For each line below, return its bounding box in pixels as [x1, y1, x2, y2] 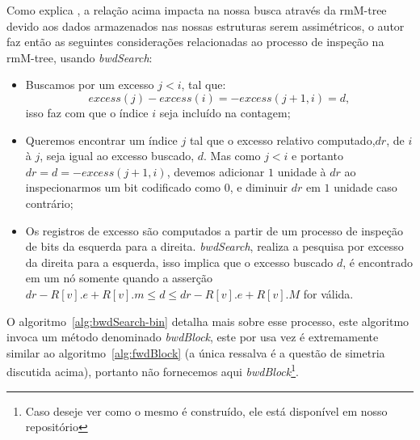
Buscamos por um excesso [25, 76, 154, 93]
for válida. [303, 285, 354, 302]
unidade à [277, 163, 326, 180]
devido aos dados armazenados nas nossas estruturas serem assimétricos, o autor [6, 17, 405, 34]
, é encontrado [342, 253, 413, 270]
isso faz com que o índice [25, 104, 149, 121]
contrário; [25, 194, 73, 211]
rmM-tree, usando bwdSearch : [6, 49, 153, 66]
